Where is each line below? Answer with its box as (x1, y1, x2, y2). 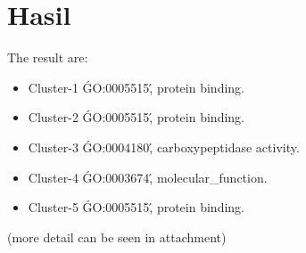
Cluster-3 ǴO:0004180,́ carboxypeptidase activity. (28, 137, 300, 156)
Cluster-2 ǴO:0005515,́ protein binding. (28, 108, 244, 126)
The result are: (7, 48, 88, 67)
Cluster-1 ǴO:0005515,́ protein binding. (28, 78, 244, 96)
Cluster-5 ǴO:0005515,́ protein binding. (28, 198, 244, 216)
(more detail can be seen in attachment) (7, 227, 227, 246)
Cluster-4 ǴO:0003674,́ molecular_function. (28, 167, 268, 186)
